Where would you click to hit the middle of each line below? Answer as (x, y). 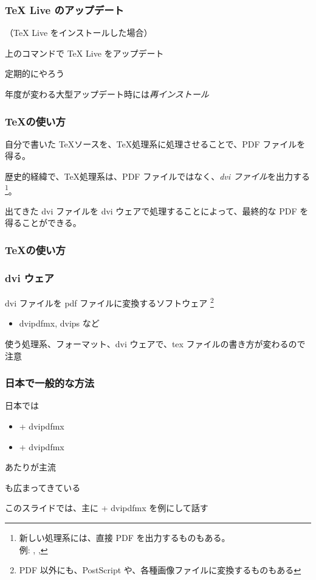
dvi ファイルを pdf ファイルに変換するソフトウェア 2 (109, 302)
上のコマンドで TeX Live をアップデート (84, 53)
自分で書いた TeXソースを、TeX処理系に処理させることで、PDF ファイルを (155, 143)
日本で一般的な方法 (50, 383)
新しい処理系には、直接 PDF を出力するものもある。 (125, 537)
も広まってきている (43, 487)
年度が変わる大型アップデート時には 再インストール (107, 94)
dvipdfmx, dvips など (59, 323)
